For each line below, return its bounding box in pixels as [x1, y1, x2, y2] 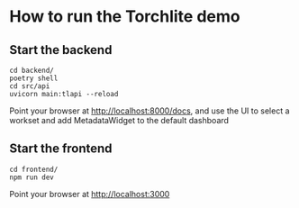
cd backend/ [9, 66, 54, 75]
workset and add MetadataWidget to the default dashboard [9, 115, 230, 125]
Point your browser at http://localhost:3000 [9, 188, 170, 199]
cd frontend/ [9, 165, 59, 174]
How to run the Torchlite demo [9, 6, 240, 27]
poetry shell [9, 74, 59, 83]
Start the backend [9, 42, 113, 58]
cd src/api [9, 82, 50, 91]
